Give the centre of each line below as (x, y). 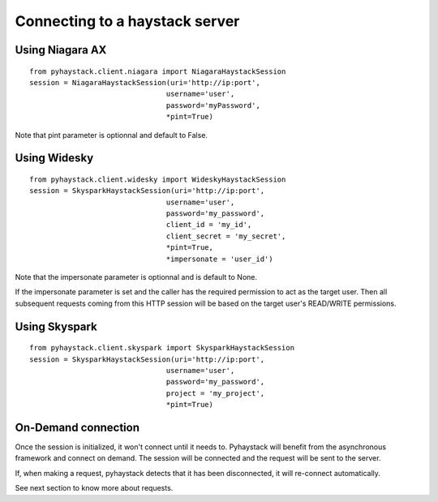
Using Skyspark (56, 326)
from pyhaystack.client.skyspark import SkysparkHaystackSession (162, 348)
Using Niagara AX (61, 50)
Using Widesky (54, 158)
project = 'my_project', (215, 393)
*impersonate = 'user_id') (219, 259)
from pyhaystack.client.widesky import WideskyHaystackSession (158, 179)
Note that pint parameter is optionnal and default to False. (112, 135)
